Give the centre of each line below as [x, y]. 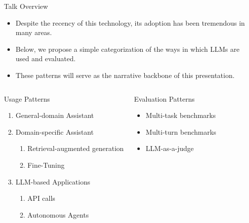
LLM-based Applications [53, 181]
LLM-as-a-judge [170, 148]
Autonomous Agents [58, 214]
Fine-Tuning [46, 165]
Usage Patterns [27, 98]
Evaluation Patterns [164, 98]
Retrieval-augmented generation [76, 148]
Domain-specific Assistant [55, 131]
